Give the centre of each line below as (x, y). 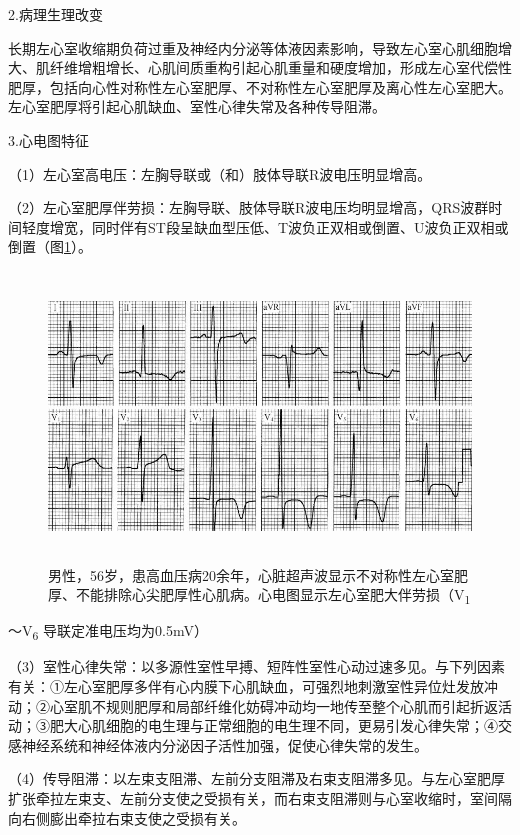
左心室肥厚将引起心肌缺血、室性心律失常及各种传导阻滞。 (197, 106)
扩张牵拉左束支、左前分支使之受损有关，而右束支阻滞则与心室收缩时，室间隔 (260, 797)
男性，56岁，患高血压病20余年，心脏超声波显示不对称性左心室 (251, 574)
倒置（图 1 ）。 (50, 246)
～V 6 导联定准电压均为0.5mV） (108, 632)
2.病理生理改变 (55, 14)
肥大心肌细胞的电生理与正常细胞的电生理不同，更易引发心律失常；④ (273, 725)
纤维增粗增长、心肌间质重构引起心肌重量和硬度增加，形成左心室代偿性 (280, 67)
